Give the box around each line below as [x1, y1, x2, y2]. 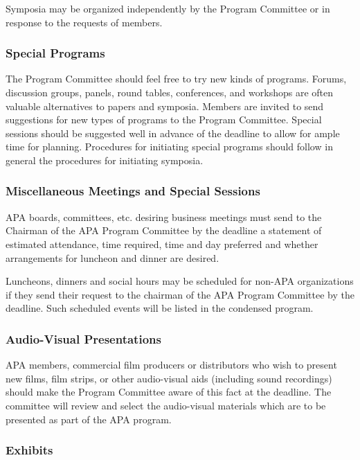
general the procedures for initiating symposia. [6, 152, 204, 167]
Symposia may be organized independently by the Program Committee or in [6, 1, 330, 15]
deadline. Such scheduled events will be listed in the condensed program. [6, 301, 314, 315]
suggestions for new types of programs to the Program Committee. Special [6, 112, 322, 127]
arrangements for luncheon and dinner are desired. [6, 250, 219, 265]
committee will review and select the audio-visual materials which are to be [6, 398, 326, 412]
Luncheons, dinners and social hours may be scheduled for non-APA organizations [6, 274, 354, 288]
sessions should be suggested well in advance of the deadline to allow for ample [6, 125, 340, 140]
